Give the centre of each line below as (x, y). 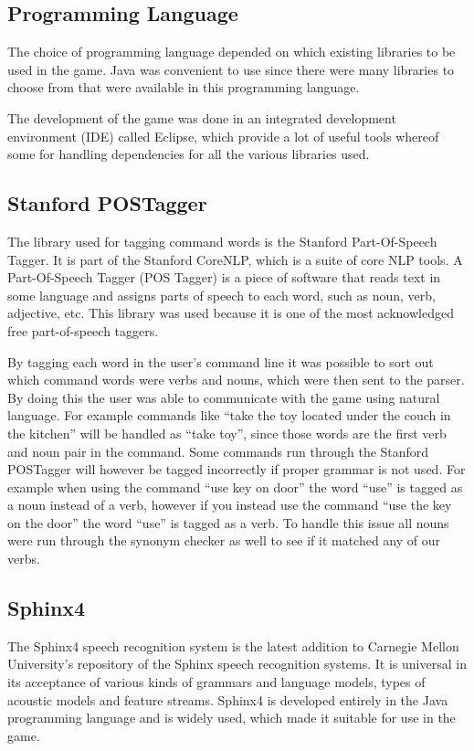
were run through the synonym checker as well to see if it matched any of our (224, 540)
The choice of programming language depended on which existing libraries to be (232, 52)
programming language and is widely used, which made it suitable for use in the (232, 718)
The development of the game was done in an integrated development (202, 117)
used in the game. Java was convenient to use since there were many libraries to (231, 69)
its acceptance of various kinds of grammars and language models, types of (216, 682)
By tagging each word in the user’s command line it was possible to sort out (221, 361)
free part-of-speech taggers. (83, 330)
